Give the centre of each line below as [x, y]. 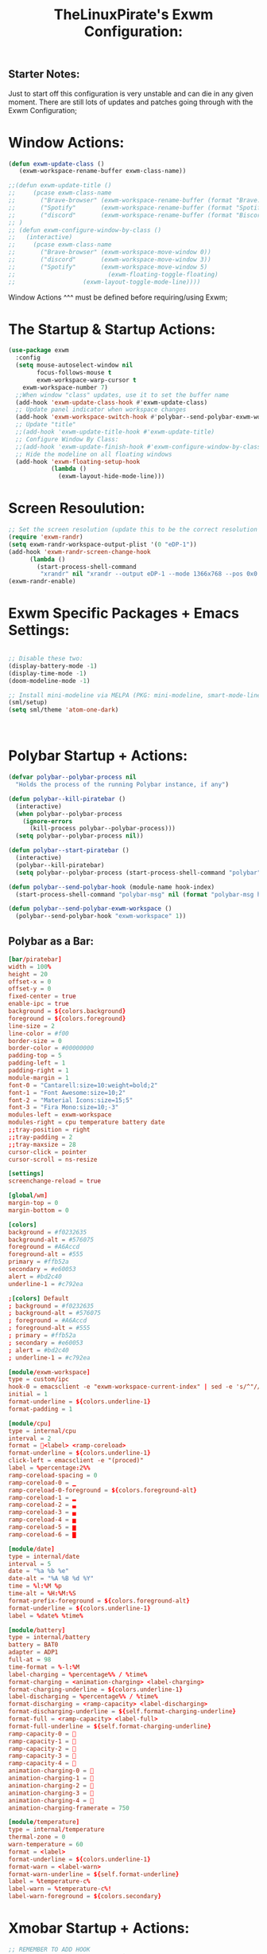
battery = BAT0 [33, 1645]
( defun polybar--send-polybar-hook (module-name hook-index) [112, 887]
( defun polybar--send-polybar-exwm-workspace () [90, 909]
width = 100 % [30, 967]
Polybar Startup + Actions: [98, 756]
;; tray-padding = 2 [41, 1137]
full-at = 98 [30, 1660]
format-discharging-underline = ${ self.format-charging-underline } [122, 1712]
